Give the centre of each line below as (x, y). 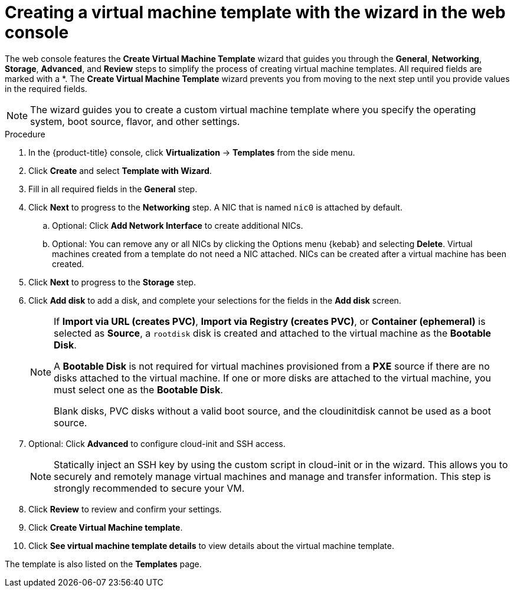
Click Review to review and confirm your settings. (125, 509)
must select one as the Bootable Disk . (138, 389)
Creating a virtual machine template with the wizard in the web (255, 12)
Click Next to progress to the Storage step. (112, 282)
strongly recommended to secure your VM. (149, 488)
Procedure (25, 134)
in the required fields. (46, 88)
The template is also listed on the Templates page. (103, 564)
